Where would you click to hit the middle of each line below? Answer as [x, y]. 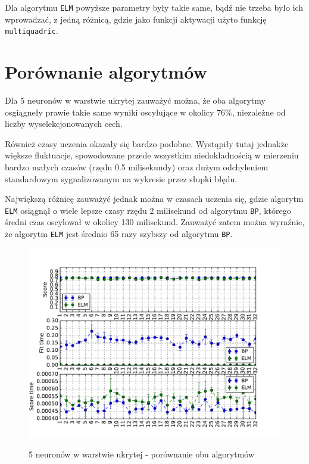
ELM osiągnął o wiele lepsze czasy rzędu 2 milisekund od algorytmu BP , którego [148, 210]
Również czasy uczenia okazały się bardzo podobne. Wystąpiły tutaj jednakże [147, 143]
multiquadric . [32, 31]
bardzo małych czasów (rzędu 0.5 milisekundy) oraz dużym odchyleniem [137, 167]
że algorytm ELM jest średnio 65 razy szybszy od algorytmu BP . [119, 234]
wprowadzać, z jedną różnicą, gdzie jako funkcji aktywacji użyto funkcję [136, 19]
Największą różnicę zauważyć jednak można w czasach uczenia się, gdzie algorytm [154, 199]
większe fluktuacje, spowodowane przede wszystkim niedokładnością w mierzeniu [152, 155]
